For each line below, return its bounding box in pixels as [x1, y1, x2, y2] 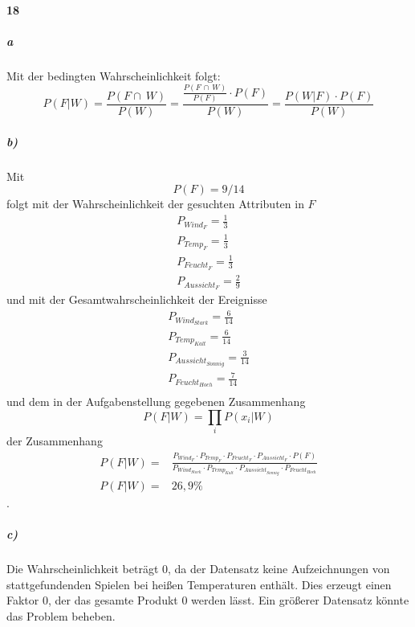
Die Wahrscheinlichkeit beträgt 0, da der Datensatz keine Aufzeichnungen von [6, 560, 390, 577]
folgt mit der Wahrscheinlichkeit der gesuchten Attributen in [6, 195, 304, 212]
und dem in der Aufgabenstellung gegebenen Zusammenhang [6, 393, 306, 410]
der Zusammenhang [6, 432, 103, 449]
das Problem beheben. [6, 607, 116, 624]
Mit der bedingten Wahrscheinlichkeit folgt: [6, 67, 221, 84]
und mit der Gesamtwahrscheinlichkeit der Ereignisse [6, 290, 267, 307]
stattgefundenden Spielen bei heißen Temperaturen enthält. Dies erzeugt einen [6, 576, 392, 592]
